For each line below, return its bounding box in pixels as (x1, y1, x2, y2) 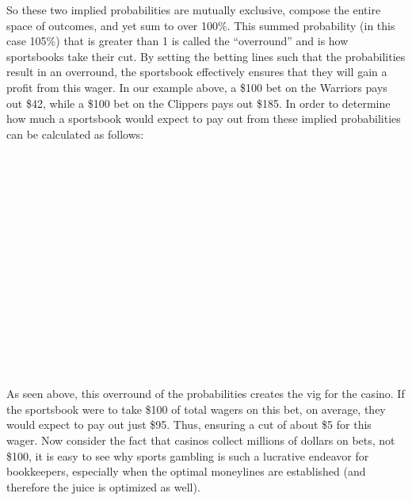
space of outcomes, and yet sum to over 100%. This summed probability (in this (6, 17, 395, 33)
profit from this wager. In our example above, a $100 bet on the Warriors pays (6, 78, 387, 95)
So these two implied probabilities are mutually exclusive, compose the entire (6, 2, 381, 17)
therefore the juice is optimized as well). (6, 478, 200, 495)
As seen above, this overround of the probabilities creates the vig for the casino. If (6, 385, 405, 402)
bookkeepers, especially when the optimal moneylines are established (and (6, 463, 366, 480)
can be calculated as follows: (6, 125, 144, 142)
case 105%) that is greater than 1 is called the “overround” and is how (6, 33, 349, 49)
